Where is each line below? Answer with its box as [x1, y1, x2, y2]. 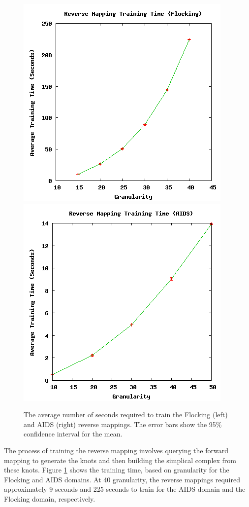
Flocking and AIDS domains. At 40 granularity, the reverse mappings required [4, 474, 241, 484]
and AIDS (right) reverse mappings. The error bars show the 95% [24, 419, 222, 429]
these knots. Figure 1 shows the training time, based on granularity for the [4, 465, 229, 475]
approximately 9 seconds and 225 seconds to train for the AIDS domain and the [4, 484, 246, 494]
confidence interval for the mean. [24, 429, 123, 439]
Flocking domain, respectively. [4, 493, 95, 504]
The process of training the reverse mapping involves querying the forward [4, 445, 228, 455]
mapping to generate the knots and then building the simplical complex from [4, 455, 236, 465]
